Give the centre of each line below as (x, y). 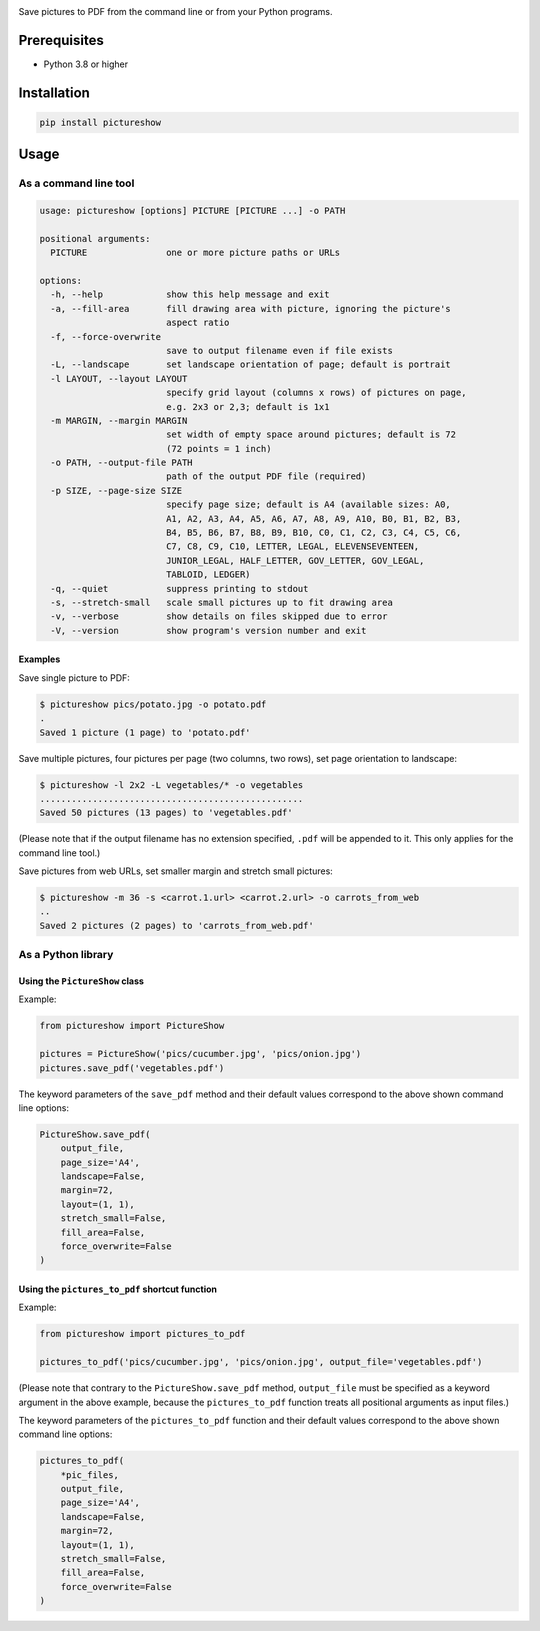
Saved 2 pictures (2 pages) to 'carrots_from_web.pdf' (176, 925)
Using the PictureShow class (81, 981)
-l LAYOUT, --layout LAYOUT (119, 378)
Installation (54, 92)
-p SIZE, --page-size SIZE (116, 490)
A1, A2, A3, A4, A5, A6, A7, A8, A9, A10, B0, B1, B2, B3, (313, 518)
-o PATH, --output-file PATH (122, 463)
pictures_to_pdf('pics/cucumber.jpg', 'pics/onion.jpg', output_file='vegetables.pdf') (261, 1362)
